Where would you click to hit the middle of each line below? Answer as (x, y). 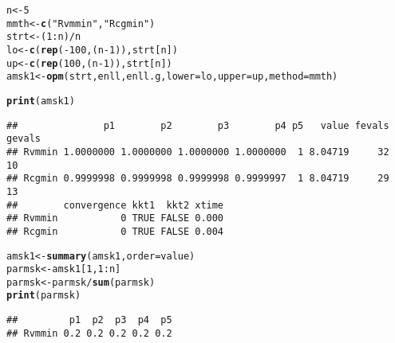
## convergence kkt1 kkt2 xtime (115, 205)
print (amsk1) (41, 101)
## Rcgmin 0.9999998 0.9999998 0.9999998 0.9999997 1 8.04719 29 (198, 179)
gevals (24, 139)
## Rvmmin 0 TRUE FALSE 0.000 (115, 218)
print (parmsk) (44, 296)
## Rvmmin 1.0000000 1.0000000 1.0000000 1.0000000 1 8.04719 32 (198, 152)
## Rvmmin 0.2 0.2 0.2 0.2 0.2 (89, 333)
